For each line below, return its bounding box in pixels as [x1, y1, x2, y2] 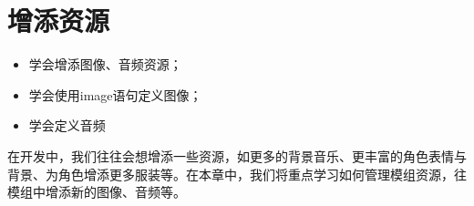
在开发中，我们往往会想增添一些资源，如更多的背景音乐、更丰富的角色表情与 [7, 146, 467, 165]
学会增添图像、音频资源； [28, 55, 182, 74]
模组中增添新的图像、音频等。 [7, 182, 186, 201]
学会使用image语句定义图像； [28, 85, 202, 104]
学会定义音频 [28, 116, 106, 135]
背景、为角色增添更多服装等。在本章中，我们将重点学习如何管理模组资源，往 [7, 164, 467, 183]
